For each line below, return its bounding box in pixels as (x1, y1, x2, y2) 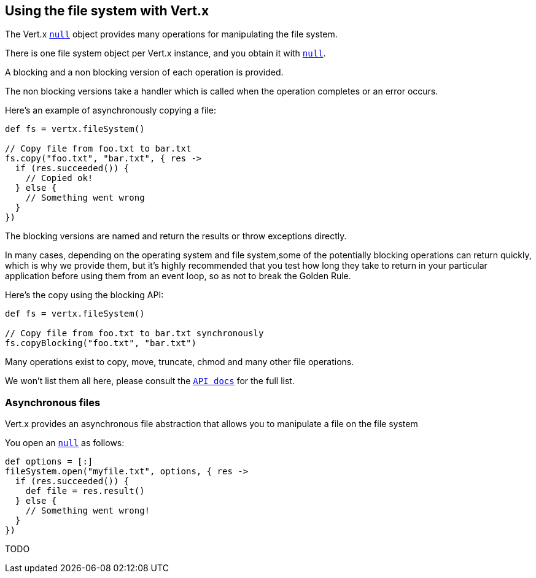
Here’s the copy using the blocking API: (5, 290, 164, 301)
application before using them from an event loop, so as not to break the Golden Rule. (5, 271, 351, 282)
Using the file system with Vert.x (5, 3, 209, 18)
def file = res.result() (25, 486, 145, 496)
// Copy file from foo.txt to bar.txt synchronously (5, 328, 264, 339)
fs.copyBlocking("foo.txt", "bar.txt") (5, 338, 196, 349)
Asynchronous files (5, 396, 101, 409)
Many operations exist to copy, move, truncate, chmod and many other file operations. (5, 356, 354, 368)
